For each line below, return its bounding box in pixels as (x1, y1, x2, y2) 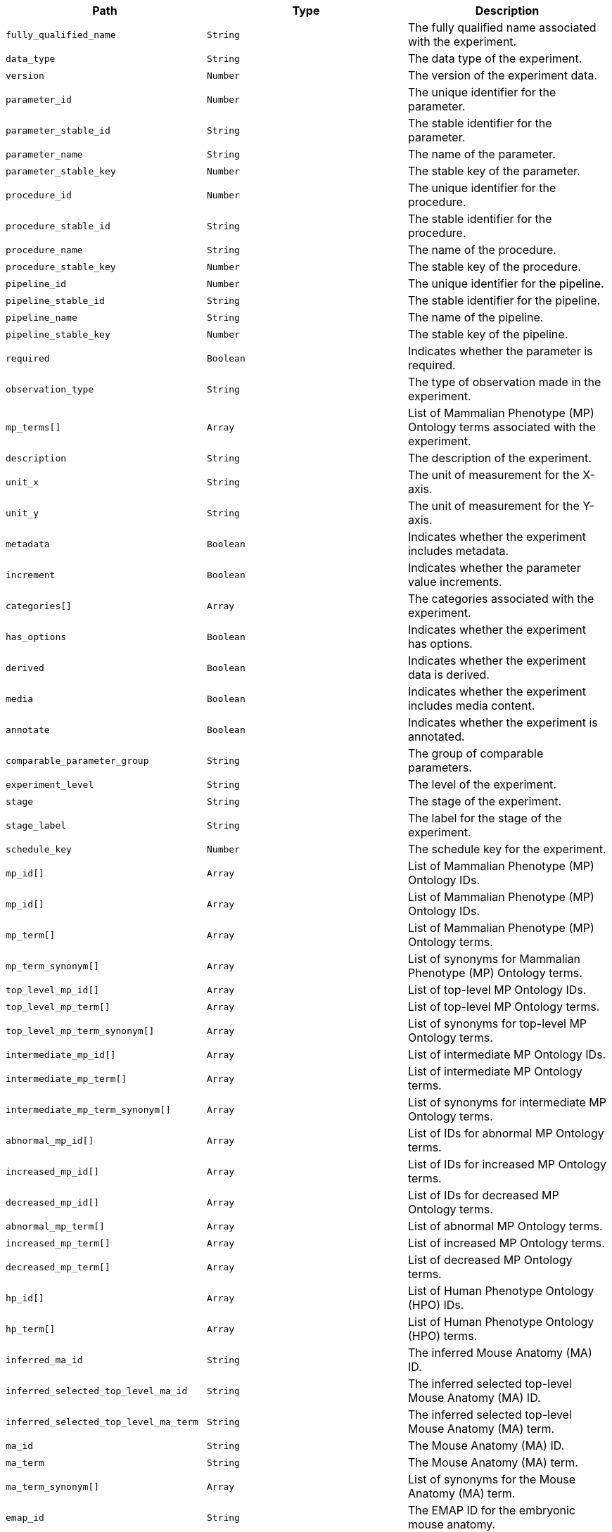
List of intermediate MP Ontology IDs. (407, 1047, 606, 1061)
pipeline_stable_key (6, 328, 110, 340)
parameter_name (6, 148, 83, 160)
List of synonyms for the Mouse (407, 1472, 576, 1486)
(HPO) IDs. (407, 1298, 464, 1312)
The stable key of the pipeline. (407, 327, 568, 341)
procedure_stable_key (6, 261, 116, 272)
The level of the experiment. (407, 777, 556, 791)
